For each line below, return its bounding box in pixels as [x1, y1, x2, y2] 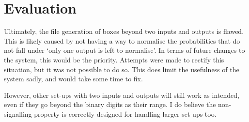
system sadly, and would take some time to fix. [4, 74, 143, 84]
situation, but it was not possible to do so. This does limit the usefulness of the [4, 64, 239, 74]
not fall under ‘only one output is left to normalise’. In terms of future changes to [4, 45, 245, 55]
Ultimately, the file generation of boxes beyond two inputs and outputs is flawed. [4, 26, 244, 36]
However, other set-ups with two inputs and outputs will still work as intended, [4, 90, 239, 100]
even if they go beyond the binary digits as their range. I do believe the [4, 99, 216, 109]
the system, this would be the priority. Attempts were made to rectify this [4, 54, 224, 64]
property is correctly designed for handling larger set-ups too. [34, 108, 217, 119]
